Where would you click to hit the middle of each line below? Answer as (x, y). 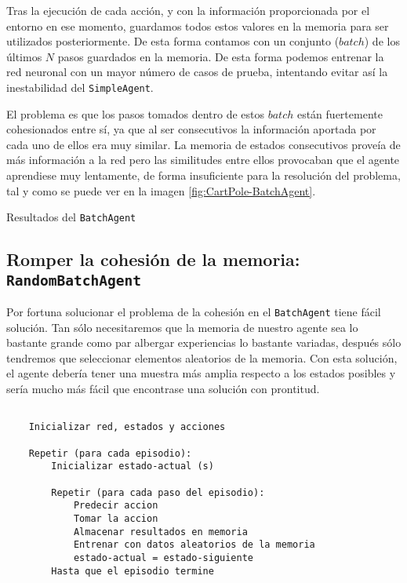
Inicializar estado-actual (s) (133, 466)
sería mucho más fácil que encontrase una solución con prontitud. (163, 389)
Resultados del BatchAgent (71, 217)
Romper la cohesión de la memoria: (153, 259)
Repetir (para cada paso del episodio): (158, 492)
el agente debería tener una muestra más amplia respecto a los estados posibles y (201, 373)
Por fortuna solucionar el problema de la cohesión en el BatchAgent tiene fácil (194, 312)
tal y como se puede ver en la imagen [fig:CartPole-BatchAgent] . (161, 190)
